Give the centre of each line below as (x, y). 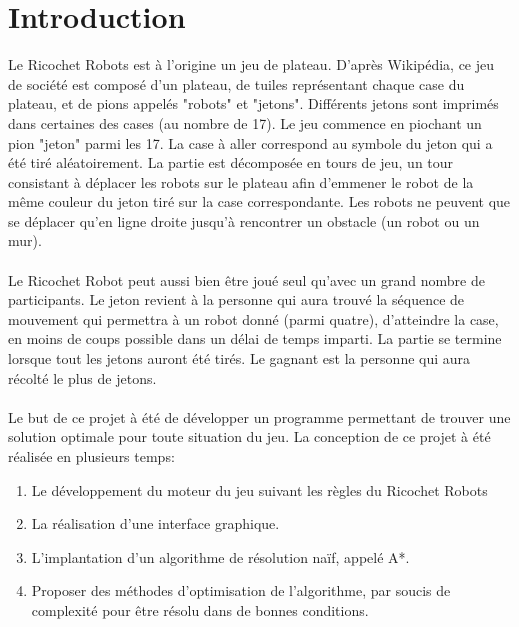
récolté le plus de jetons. (82, 377)
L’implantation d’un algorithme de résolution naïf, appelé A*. (220, 556)
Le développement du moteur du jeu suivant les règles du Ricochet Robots (259, 489)
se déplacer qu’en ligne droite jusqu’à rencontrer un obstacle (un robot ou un (244, 220)
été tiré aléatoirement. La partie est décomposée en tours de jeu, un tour (231, 162)
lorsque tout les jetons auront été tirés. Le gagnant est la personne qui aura (239, 358)
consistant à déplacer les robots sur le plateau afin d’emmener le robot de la (241, 181)
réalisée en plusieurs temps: (91, 456)
